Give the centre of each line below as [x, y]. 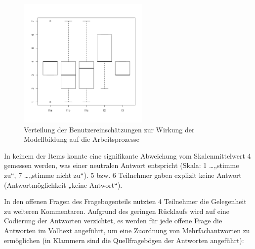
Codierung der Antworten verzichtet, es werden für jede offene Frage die [113, 221]
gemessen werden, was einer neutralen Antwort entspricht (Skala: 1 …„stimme [122, 165]
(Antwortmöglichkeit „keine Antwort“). [63, 185]
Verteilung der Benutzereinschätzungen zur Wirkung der [109, 129]
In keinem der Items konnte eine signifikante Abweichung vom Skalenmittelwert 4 [127, 155]
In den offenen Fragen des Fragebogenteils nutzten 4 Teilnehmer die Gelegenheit [125, 201]
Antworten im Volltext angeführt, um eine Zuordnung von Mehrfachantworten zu [127, 230]
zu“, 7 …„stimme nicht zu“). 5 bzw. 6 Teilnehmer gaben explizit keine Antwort [123, 175]
